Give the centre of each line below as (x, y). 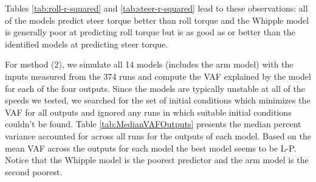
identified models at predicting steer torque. (87, 44)
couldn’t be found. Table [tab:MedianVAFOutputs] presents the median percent (153, 124)
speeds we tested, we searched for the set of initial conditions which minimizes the (158, 100)
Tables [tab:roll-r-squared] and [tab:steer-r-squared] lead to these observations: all (156, 8)
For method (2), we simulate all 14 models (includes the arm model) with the (149, 64)
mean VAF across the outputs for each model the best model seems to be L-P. (151, 148)
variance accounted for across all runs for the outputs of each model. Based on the (158, 135)
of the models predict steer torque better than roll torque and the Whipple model (157, 20)
